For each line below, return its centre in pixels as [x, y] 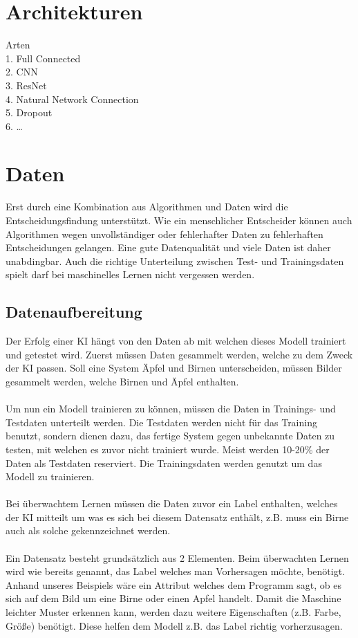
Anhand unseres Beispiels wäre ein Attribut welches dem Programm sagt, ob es [174, 584]
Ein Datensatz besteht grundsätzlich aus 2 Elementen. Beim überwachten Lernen [177, 557]
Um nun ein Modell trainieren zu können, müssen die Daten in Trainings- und [171, 409]
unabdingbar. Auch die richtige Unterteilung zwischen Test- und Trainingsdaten [175, 261]
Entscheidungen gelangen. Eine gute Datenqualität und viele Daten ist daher [168, 247]
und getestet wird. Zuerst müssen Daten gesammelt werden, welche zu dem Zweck [179, 354]
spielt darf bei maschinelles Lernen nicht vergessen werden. [130, 274]
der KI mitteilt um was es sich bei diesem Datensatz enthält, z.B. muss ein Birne [177, 517]
